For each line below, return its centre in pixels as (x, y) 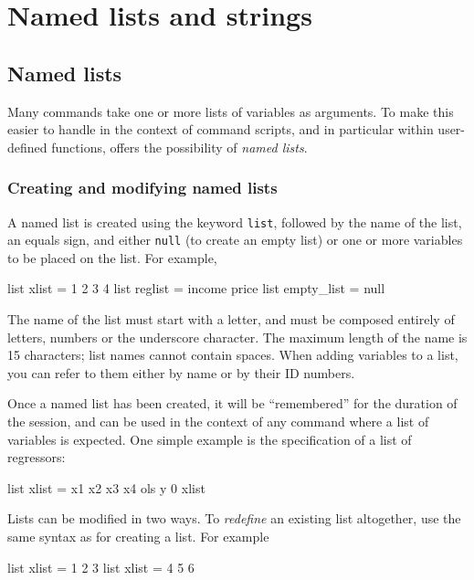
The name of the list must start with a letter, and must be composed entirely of (231, 319)
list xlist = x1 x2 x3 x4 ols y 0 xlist (106, 487)
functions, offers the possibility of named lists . (179, 147)
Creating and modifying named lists (142, 188)
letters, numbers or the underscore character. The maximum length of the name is (237, 337)
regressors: (37, 457)
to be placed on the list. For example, (112, 257)
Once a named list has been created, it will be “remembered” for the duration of (232, 403)
